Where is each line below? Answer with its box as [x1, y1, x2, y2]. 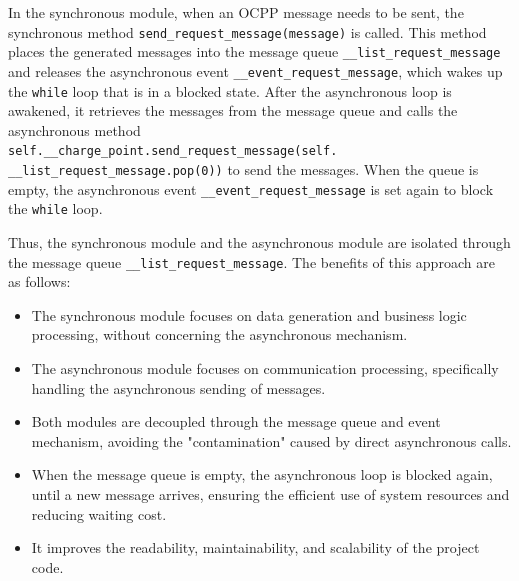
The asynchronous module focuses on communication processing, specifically [31, 358, 499, 379]
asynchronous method [8, 119, 141, 140]
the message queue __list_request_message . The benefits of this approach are [8, 251, 495, 272]
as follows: [8, 271, 71, 292]
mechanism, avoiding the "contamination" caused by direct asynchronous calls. [31, 430, 512, 451]
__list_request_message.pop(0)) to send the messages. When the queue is [8, 159, 479, 180]
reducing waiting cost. [31, 503, 167, 524]
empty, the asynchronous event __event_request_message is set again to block [8, 178, 494, 199]
